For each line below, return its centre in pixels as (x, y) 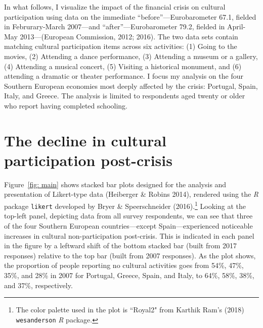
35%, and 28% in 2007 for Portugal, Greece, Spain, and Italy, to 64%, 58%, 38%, (129, 275)
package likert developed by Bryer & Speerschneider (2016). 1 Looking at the (125, 205)
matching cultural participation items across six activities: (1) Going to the (121, 46)
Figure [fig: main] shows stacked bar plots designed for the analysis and (115, 184)
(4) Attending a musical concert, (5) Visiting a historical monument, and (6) (123, 66)
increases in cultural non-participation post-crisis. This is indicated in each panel (129, 235)
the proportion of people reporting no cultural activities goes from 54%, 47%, (124, 265)
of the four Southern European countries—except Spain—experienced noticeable (128, 225)
